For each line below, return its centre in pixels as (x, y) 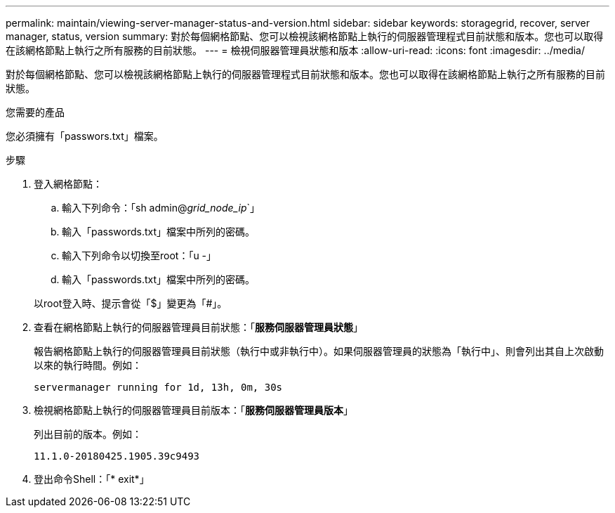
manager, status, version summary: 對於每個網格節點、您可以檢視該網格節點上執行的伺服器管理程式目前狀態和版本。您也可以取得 (305, 36)
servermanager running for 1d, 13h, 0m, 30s (158, 387)
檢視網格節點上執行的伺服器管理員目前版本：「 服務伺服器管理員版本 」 (193, 410)
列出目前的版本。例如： (88, 434)
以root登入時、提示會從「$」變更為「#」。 (131, 303)
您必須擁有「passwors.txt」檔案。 (85, 136)
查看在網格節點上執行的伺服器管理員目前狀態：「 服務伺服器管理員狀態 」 (198, 327)
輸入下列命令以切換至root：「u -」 (139, 255)
